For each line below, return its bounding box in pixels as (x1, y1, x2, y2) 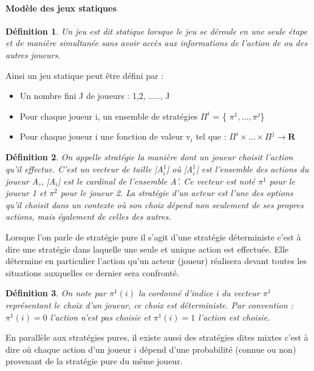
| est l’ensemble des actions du (196, 162, 309, 175)
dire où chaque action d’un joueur (5, 342, 131, 355)
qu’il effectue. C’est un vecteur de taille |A (5, 162, 163, 175)
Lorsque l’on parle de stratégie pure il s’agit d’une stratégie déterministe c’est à (5, 231, 301, 243)
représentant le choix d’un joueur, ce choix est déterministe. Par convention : (5, 299, 293, 311)
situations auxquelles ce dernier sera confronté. (5, 266, 179, 279)
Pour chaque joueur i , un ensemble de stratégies (19, 109, 198, 122)
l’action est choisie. (198, 310, 270, 323)
